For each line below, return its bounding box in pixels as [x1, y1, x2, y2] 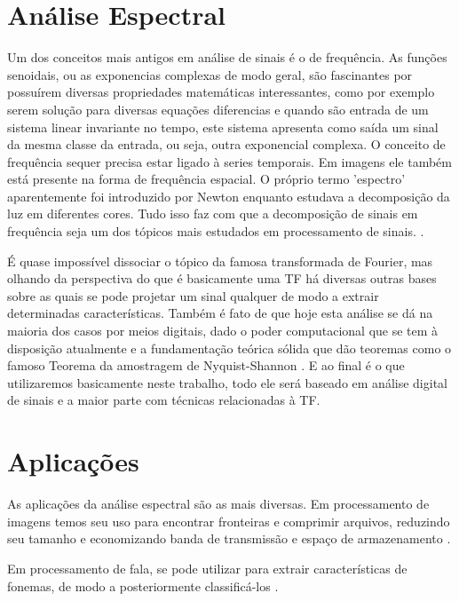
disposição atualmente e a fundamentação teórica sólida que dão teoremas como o [7, 338, 452, 357]
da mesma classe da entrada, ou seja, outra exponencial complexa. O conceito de [7, 135, 446, 154]
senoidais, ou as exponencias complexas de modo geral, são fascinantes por [7, 65, 413, 83]
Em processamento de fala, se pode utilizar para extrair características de [7, 558, 408, 577]
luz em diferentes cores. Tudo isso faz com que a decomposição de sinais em [7, 204, 418, 223]
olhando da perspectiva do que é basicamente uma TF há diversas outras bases [7, 269, 437, 288]
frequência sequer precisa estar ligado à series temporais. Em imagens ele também [7, 152, 453, 170]
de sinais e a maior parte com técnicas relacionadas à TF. [7, 391, 321, 409]
